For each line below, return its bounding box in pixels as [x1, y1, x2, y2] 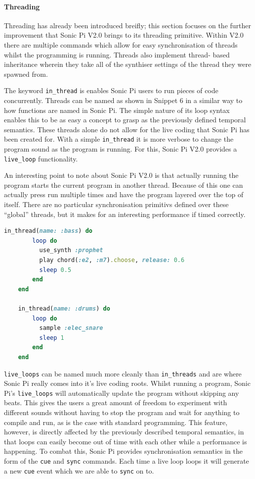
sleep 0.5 [39, 266, 72, 273]
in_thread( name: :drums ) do [18, 305, 110, 313]
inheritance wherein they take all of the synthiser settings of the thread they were [4, 59, 252, 69]
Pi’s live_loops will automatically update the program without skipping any [4, 387, 239, 398]
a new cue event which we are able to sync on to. [4, 465, 154, 476]
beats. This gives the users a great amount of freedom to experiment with [4, 397, 227, 408]
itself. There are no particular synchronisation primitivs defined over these [4, 199, 229, 210]
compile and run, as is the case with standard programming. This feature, [4, 417, 228, 427]
